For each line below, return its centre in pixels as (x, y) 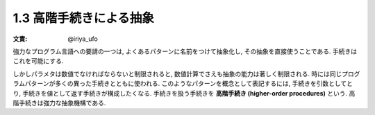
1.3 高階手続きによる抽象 (83, 18)
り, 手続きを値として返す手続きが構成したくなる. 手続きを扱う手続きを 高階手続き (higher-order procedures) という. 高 (184, 93)
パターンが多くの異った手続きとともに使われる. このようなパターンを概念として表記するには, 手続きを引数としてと (189, 84)
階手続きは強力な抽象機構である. (59, 103)
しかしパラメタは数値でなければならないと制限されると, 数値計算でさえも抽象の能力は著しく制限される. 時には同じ (177, 73)
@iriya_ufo (83, 39)
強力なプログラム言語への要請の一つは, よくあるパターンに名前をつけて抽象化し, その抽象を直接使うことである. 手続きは (185, 51)
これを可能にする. (38, 61)
